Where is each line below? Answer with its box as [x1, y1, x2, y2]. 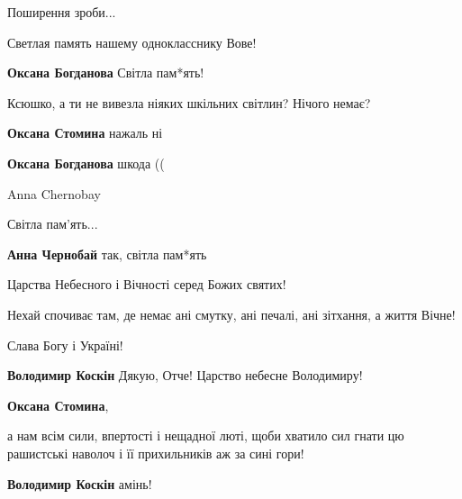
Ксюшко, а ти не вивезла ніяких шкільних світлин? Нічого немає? [7, 93, 371, 112]
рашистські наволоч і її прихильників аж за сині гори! [7, 443, 304, 462]
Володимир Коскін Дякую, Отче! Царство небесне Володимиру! [7, 366, 363, 385]
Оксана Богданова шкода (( [7, 153, 165, 172]
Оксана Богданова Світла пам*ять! [7, 63, 204, 82]
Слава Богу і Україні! [7, 335, 123, 354]
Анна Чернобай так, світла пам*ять [7, 244, 207, 263]
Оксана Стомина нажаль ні [7, 123, 163, 142]
